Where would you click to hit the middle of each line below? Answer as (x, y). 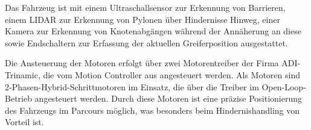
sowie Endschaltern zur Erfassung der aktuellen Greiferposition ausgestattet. (146, 42)
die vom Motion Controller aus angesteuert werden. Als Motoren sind (172, 74)
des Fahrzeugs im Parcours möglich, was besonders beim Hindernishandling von (152, 110)
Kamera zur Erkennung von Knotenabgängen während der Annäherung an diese (153, 31)
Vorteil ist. (24, 122)
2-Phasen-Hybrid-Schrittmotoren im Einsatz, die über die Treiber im (132, 86)
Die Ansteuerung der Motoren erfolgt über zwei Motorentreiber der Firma (142, 63)
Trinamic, (23, 74)
